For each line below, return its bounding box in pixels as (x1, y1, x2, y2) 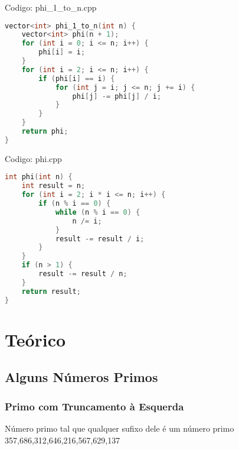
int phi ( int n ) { (5, 173, 73, 182)
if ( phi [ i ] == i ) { (38, 74, 115, 83)
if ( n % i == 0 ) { (38, 199, 111, 208)
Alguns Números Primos (5, 368, 158, 386)
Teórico (5, 327, 66, 351)
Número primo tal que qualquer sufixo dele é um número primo (5, 422, 234, 434)
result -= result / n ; (38, 270, 127, 279)
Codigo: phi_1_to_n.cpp (5, 1, 97, 13)
